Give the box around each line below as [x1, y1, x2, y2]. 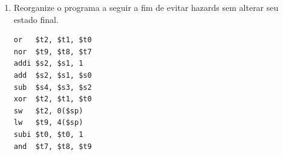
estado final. [13, 13, 59, 25]
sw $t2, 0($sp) [13, 106, 83, 115]
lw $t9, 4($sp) [13, 118, 83, 127]
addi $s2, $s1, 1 [13, 59, 83, 68]
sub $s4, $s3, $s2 [13, 83, 92, 92]
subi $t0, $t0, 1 [13, 130, 83, 139]
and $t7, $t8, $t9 [13, 142, 92, 151]
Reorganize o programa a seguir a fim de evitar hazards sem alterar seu [13, 1, 279, 13]
